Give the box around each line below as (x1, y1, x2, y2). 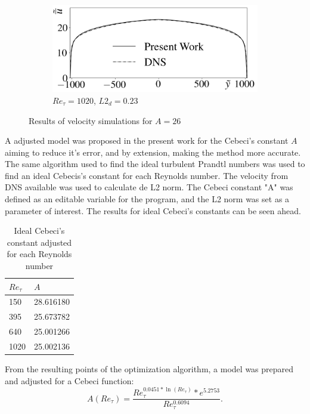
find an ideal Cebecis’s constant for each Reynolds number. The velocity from (5, 169, 289, 181)
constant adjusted (7, 236, 72, 248)
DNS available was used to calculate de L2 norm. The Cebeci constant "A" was (5, 181, 293, 193)
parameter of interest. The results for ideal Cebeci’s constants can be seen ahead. (5, 204, 301, 217)
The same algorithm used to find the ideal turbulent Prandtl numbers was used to (5, 157, 305, 170)
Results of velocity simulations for (29, 114, 153, 126)
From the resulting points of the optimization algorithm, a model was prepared (5, 363, 294, 375)
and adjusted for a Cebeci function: (5, 374, 134, 387)
